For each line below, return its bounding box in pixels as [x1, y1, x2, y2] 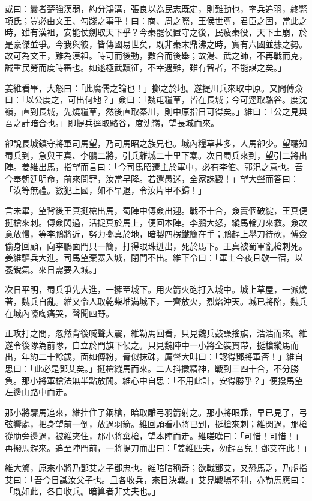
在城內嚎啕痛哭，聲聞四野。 [5, 306, 114, 319]
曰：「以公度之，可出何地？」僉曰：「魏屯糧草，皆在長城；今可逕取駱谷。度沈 [5, 93, 307, 106]
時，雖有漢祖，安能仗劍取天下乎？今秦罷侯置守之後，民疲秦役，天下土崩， [5, 26, 299, 38]
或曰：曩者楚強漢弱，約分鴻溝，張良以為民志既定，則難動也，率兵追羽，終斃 [5, 2, 307, 14]
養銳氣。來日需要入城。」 [5, 263, 101, 275]
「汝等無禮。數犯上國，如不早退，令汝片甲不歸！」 [5, 184, 206, 196]
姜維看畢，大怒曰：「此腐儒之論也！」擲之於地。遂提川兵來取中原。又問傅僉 [5, 81, 303, 94]
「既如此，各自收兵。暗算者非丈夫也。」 [5, 485, 160, 497]
